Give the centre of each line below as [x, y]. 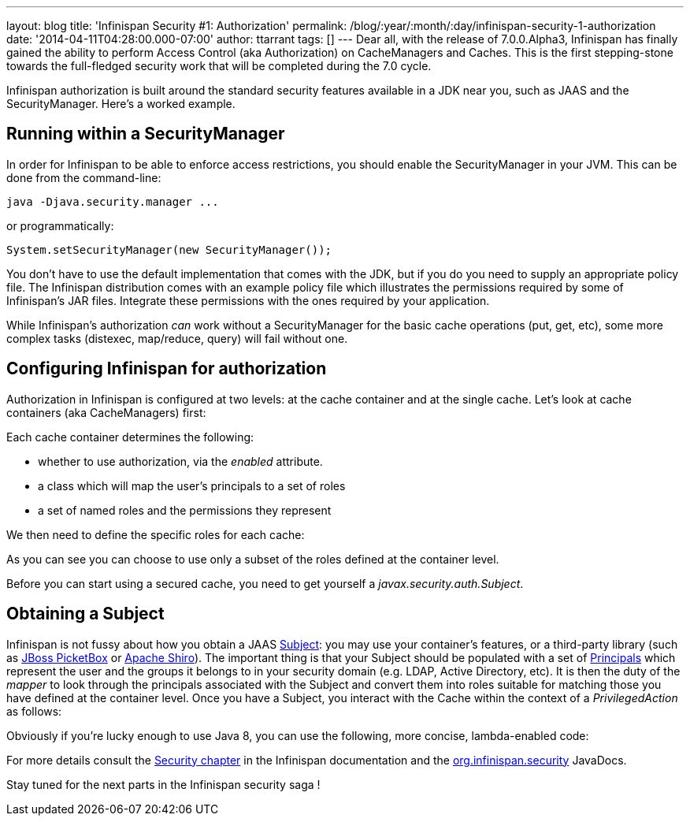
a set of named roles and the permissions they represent [185, 510]
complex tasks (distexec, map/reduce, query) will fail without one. [177, 338]
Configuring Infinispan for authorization [167, 369]
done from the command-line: [84, 177]
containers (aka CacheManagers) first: [106, 412]
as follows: [34, 711]
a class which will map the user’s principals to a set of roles [192, 485]
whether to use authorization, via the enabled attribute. [180, 461]
